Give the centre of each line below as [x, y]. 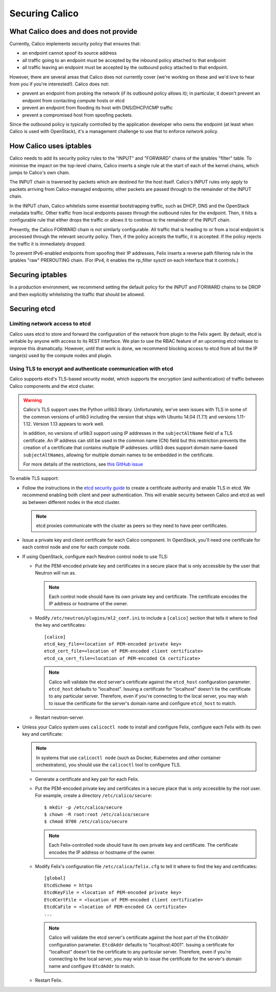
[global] [55, 878]
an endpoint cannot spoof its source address [70, 53]
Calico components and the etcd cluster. [52, 386]
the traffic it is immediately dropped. [48, 244]
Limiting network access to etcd [50, 324]
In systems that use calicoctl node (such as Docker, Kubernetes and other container [128, 758]
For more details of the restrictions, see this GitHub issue [83, 464]
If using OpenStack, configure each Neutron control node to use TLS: [95, 556]
